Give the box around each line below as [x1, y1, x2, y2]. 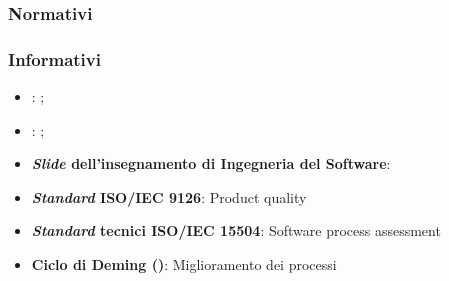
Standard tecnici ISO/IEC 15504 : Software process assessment [31, 220, 441, 241]
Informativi [8, 46, 101, 71]
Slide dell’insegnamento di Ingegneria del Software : [31, 153, 391, 174]
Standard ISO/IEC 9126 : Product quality [31, 186, 307, 207]
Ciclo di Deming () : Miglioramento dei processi [31, 254, 337, 275]
